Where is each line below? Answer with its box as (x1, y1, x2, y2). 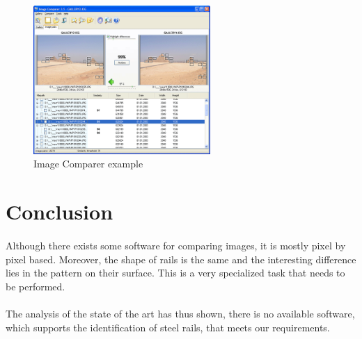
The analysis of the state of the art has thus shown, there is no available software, (6, 306, 355, 320)
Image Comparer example (33, 156, 143, 171)
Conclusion (6, 197, 113, 226)
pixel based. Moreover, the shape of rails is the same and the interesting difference (6, 251, 356, 266)
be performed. (6, 279, 65, 293)
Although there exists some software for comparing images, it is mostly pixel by (6, 238, 346, 252)
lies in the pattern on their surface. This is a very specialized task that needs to (6, 265, 345, 280)
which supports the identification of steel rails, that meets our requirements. (6, 320, 330, 334)
